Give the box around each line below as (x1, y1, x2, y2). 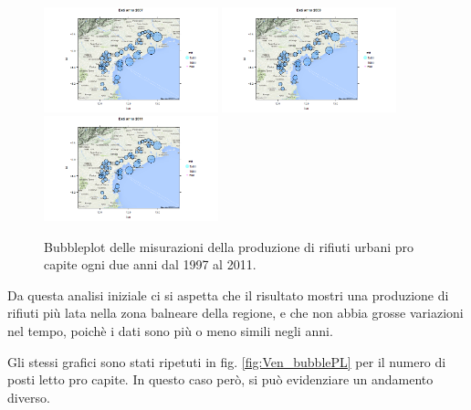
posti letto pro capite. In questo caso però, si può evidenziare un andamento (7, 370, 434, 389)
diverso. (7, 387, 50, 406)
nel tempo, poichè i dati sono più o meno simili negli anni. (7, 321, 333, 341)
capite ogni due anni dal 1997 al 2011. (44, 255, 256, 274)
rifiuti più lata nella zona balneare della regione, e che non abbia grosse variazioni (7, 303, 464, 322)
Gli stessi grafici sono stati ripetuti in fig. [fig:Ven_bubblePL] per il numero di (7, 352, 446, 371)
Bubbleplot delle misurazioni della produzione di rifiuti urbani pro (44, 237, 414, 256)
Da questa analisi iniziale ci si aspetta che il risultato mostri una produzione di (7, 285, 449, 304)
